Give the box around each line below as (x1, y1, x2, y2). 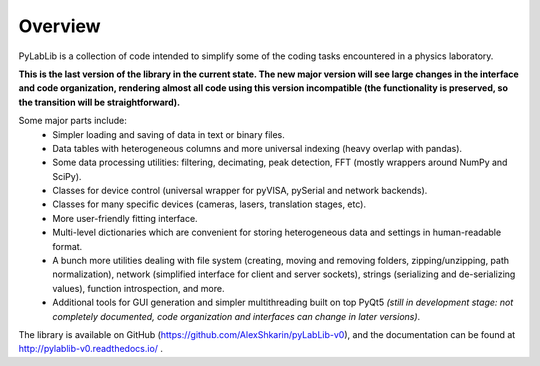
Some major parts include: (18, 115, 127, 127)
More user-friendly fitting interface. (52, 212, 199, 224)
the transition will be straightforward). (18, 96, 180, 108)
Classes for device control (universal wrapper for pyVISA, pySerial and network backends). (52, 185, 428, 197)
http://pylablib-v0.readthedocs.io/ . (18, 343, 164, 355)
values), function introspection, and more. (52, 282, 225, 294)
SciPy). (52, 170, 82, 182)
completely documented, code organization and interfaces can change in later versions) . (52, 310, 421, 322)
